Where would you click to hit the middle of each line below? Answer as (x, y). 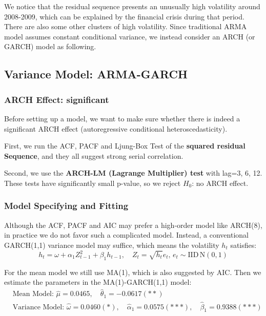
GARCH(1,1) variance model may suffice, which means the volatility (112, 245)
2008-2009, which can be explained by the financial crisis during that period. (124, 16)
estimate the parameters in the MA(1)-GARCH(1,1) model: (98, 282)
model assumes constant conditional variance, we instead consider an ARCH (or (130, 36)
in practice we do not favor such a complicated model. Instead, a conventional (126, 235)
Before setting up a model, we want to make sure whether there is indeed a (122, 118)
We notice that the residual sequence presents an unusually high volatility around (132, 6)
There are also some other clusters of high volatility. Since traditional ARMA (126, 26)
